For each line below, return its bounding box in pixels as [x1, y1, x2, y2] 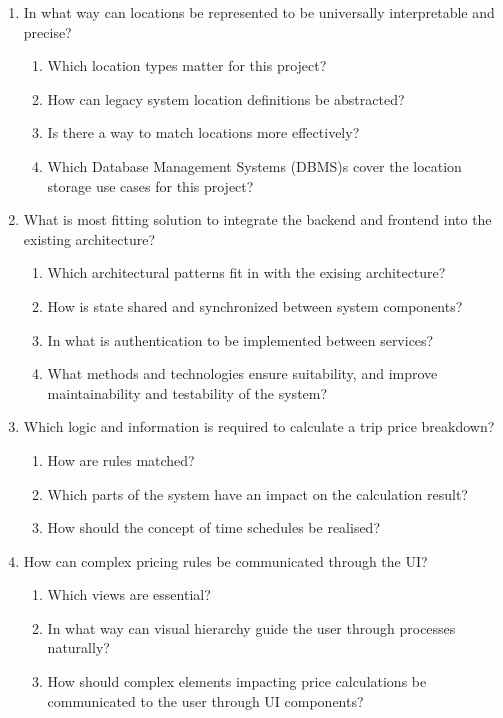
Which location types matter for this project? [47, 55, 327, 76]
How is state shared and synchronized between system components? [47, 295, 463, 316]
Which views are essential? [47, 584, 211, 605]
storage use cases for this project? [47, 175, 254, 196]
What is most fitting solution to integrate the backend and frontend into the [23, 209, 492, 230]
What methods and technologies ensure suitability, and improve [47, 363, 438, 384]
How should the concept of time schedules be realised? [47, 517, 381, 538]
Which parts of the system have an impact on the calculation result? [47, 483, 468, 504]
